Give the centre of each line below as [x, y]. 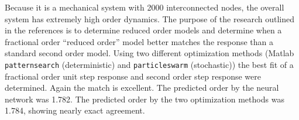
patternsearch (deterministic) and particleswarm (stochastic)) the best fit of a [149, 64]
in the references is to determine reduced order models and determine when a [143, 30]
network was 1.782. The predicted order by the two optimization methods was [145, 99]
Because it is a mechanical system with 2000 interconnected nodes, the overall [145, 7]
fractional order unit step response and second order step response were [133, 76]
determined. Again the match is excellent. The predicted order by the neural [142, 88]
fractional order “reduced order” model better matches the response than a [139, 41]
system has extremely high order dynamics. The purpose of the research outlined [149, 18]
